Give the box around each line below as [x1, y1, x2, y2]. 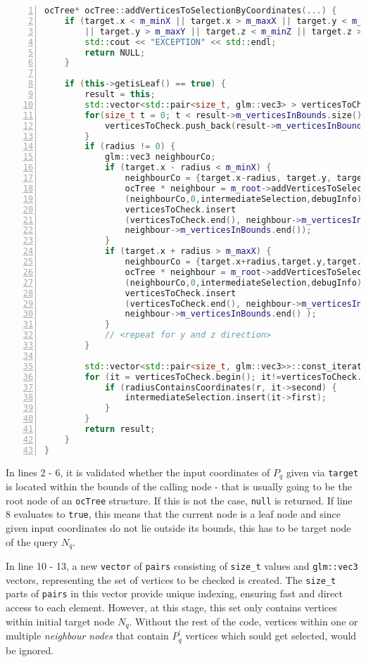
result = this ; [84, 89, 156, 99]
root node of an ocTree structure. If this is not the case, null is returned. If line [6, 492, 353, 507]
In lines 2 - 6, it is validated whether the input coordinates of [6, 464, 270, 479]
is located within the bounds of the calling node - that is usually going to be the [6, 479, 352, 494]
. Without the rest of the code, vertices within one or [129, 613, 358, 628]
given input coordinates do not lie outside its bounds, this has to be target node [6, 520, 351, 535]
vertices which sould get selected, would [185, 628, 357, 643]
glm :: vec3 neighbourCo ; [104, 152, 216, 163]
